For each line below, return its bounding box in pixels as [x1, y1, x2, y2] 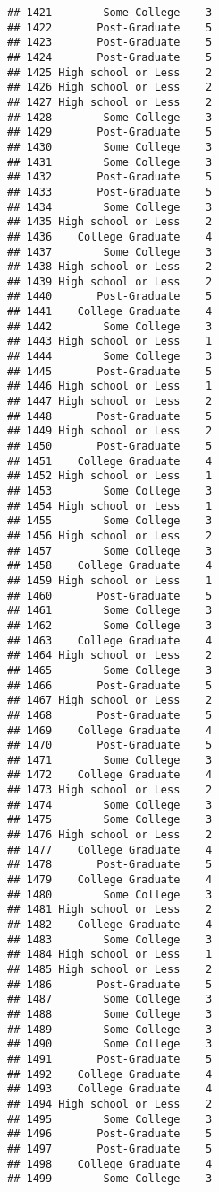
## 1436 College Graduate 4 [7, 230, 213, 243]
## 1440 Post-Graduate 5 [7, 290, 213, 303]
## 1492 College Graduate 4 [7, 1067, 213, 1081]
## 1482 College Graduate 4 [7, 918, 213, 932]
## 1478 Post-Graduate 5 [7, 858, 213, 872]
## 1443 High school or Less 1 [7, 335, 213, 348]
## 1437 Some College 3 [7, 245, 213, 259]
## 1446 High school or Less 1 [7, 380, 213, 393]
